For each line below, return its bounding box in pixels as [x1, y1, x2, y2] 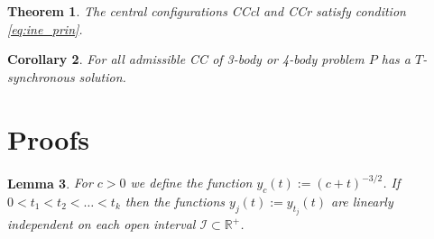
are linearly [330, 191, 393, 210]
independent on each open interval [7, 215, 196, 234]
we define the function [130, 173, 253, 191]
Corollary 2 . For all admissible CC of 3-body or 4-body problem [7, 50, 365, 69]
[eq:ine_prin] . [7, 19, 83, 38]
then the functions [125, 191, 226, 210]
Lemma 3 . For [7, 173, 93, 191]
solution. [78, 67, 126, 86]
